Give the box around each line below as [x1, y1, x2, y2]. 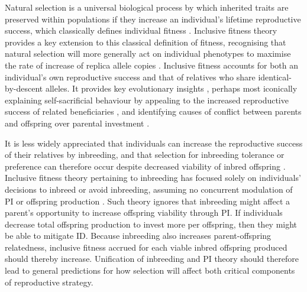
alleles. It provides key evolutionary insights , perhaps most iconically [45, 82, 298, 95]
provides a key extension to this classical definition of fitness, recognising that [5, 35, 286, 48]
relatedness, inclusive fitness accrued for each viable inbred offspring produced [5, 241, 287, 253]
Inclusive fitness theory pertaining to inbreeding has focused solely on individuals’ [5, 171, 301, 184]
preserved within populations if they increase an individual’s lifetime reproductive [5, 12, 301, 25]
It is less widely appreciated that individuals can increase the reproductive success [5, 137, 303, 149]
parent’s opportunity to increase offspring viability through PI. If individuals [5, 206, 283, 219]
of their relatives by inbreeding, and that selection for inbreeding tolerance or [5, 148, 285, 161]
